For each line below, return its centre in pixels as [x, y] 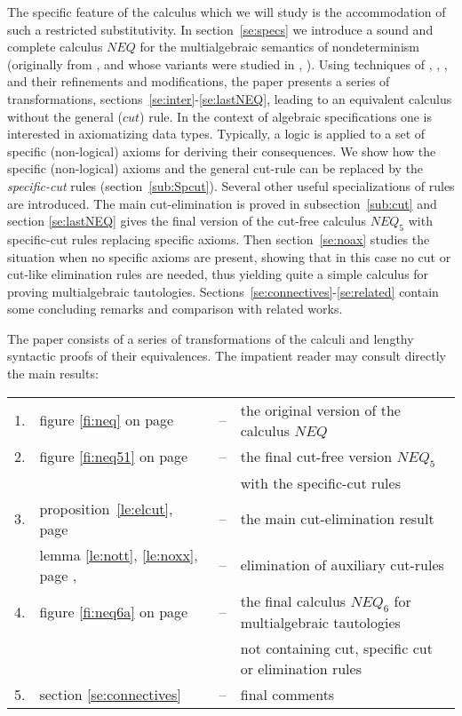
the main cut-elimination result [337, 519]
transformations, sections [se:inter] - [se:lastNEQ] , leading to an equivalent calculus [230, 98]
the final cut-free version [316, 456]
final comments [287, 695]
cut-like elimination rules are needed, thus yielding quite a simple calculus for [218, 274]
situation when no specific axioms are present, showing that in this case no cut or [229, 256]
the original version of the [320, 410]
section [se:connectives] [110, 695]
